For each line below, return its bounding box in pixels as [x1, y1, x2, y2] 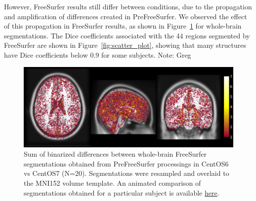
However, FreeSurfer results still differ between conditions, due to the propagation [4, 1, 252, 11]
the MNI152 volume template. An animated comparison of [24, 178, 201, 188]
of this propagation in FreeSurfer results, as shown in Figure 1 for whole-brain [4, 21, 242, 31]
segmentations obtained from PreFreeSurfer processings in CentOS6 [24, 158, 229, 168]
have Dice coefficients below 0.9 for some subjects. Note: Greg [4, 49, 191, 60]
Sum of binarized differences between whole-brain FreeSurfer [24, 149, 207, 159]
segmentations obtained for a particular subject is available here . [24, 187, 219, 198]
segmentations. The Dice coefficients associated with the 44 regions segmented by [4, 30, 250, 40]
